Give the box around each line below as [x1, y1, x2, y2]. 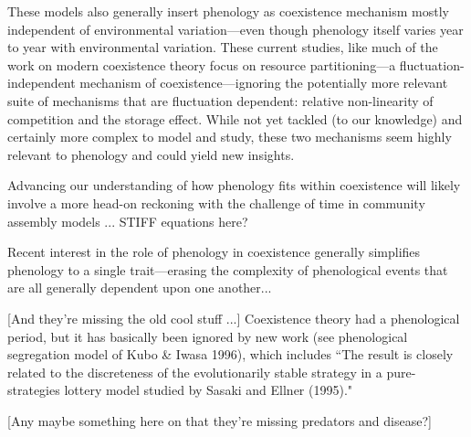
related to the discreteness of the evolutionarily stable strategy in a [7, 362, 382, 381]
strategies [7, 380, 60, 400]
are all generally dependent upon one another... [7, 278, 272, 297]
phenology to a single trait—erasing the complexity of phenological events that [7, 260, 448, 279]
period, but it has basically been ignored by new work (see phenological [7, 326, 408, 346]
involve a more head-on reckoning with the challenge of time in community [7, 193, 425, 212]
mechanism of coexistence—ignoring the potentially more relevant [79, 73, 448, 92]
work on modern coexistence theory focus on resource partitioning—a [7, 55, 396, 74]
